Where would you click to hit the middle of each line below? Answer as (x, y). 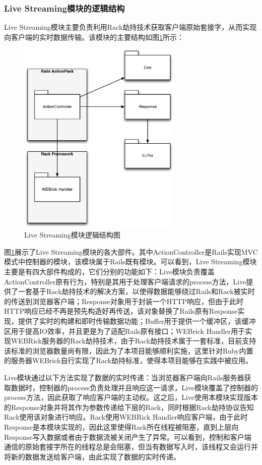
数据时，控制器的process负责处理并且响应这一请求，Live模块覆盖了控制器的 (134, 387)
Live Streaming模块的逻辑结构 (64, 8)
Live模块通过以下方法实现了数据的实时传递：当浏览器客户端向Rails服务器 (124, 377)
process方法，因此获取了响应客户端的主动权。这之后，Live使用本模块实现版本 (131, 397)
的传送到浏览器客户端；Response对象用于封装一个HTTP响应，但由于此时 (124, 301)
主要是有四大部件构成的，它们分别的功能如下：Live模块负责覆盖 (109, 272)
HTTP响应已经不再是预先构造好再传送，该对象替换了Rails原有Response (121, 311)
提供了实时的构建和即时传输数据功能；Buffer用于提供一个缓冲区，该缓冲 (137, 321)
